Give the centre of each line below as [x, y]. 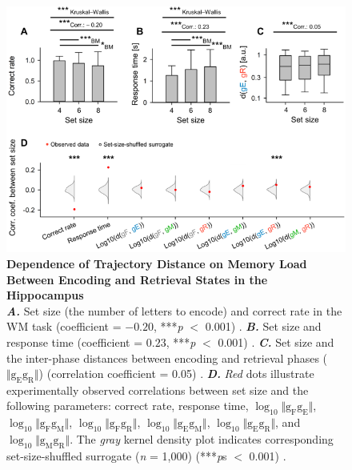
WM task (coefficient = [64, 326]
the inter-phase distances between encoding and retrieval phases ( [167, 358]
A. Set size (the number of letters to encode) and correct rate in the [174, 310]
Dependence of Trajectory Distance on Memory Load [157, 263]
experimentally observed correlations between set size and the [158, 390]
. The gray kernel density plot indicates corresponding [202, 439]
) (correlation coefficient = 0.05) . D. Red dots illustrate [176, 374]
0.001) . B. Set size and [263, 326]
